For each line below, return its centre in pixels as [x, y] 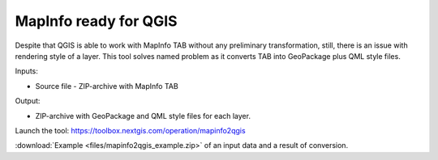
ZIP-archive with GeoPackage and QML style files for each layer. [143, 116]
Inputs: [26, 71]
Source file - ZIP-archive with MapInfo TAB [107, 86]
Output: [28, 101]
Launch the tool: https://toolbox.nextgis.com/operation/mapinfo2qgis [131, 130]
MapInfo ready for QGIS [96, 21]
